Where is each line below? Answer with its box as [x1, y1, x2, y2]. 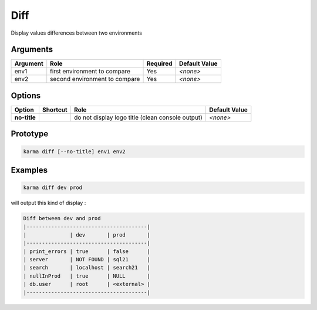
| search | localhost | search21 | [23, 264, 151, 271]
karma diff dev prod [23, 184, 82, 191]
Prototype [11, 129, 49, 139]
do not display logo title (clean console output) [73, 113, 203, 122]
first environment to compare [50, 68, 130, 76]
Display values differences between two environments [11, 29, 142, 36]
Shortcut [42, 106, 68, 114]
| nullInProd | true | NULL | [23, 272, 151, 279]
